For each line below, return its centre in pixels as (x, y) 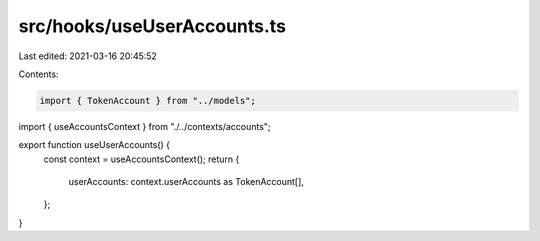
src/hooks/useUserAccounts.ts (152, 26)
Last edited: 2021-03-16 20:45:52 (87, 56)
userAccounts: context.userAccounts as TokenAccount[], (186, 182)
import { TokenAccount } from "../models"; (148, 100)
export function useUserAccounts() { (94, 145)
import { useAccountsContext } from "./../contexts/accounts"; (144, 126)
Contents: (38, 74)
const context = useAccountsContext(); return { (141, 159)
